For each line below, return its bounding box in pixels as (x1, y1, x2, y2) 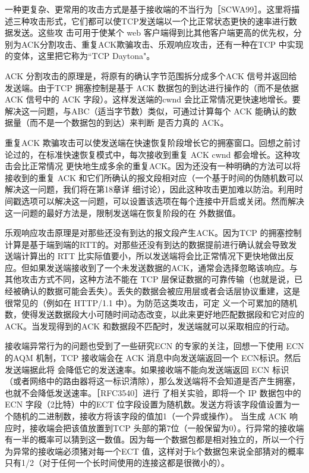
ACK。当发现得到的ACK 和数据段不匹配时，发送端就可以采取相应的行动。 (5, 319, 294, 332)
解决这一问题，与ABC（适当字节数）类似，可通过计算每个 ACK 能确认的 (5, 104, 288, 117)
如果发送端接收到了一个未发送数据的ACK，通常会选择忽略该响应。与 (29, 261, 298, 273)
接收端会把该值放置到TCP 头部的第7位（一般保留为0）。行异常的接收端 (29, 421, 304, 434)
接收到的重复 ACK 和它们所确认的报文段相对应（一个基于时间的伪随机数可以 (5, 171, 304, 183)
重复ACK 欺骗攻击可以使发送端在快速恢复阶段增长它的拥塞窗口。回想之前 (5, 136, 292, 148)
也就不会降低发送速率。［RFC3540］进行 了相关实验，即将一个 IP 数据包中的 (5, 386, 301, 399)
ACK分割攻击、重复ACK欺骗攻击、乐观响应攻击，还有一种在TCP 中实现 (21, 38, 304, 50)
